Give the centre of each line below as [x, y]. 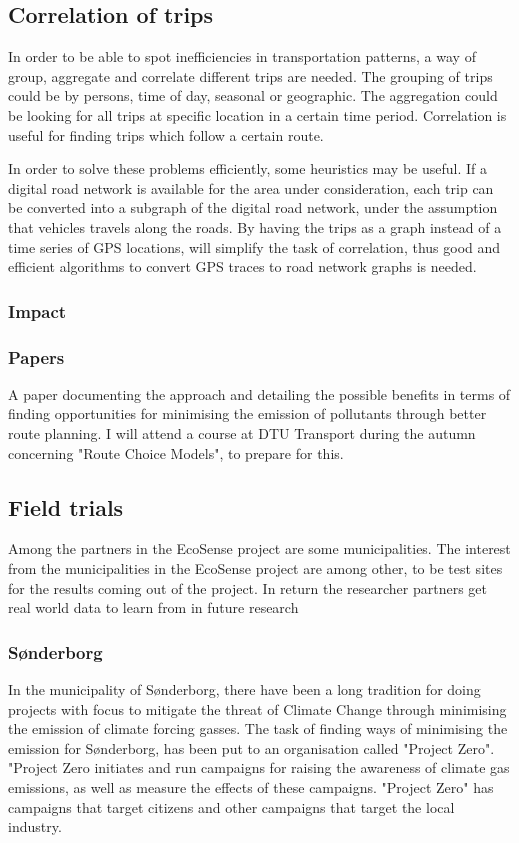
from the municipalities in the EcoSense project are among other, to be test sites [255, 567]
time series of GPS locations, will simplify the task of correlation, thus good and [254, 246]
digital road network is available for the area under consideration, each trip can [251, 187]
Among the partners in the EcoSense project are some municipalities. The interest [259, 548]
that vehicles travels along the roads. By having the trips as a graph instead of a [255, 226]
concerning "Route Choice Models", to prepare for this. [176, 452]
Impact [37, 310]
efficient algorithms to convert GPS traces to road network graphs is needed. [242, 266]
